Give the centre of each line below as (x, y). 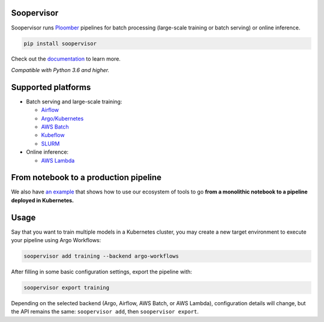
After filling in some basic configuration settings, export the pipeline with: (101, 272)
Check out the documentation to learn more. (66, 59)
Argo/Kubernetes (62, 118)
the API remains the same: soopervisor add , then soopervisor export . (105, 312)
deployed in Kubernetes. (43, 200)
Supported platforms (51, 87)
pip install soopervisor (60, 43)
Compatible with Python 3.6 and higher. (60, 70)
